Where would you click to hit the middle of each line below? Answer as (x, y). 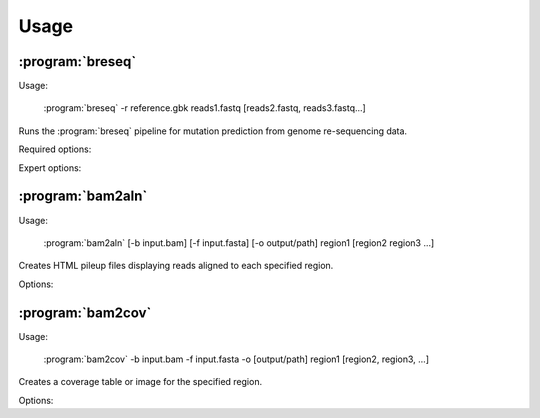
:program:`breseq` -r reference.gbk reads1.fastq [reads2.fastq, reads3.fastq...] (205, 108)
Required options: (55, 149)
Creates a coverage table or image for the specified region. (140, 382)
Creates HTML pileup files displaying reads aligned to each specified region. (176, 266)
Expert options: (50, 167)
